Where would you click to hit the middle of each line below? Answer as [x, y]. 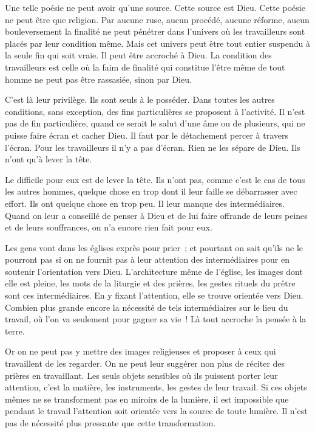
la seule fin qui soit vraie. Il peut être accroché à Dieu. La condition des [138, 55]
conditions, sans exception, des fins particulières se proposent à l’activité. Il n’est [155, 111]
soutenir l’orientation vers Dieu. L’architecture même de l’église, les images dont [154, 271]
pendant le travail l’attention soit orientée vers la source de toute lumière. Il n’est [156, 411]
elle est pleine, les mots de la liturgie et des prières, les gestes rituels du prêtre [150, 283]
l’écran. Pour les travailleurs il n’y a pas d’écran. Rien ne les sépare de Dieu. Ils [153, 147]
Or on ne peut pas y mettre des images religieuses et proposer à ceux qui [141, 351]
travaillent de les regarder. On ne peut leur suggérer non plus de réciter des [145, 363]
